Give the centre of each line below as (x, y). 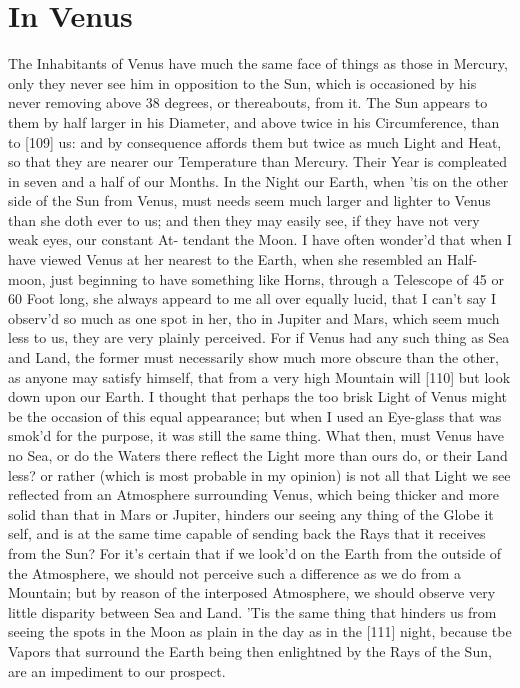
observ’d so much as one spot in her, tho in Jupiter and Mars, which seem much (254, 317)
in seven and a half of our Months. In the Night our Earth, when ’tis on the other (258, 180)
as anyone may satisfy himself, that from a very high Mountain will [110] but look (259, 376)
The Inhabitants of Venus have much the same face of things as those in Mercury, (258, 63)
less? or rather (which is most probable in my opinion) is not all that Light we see (259, 474)
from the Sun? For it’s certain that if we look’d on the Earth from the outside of (255, 552)
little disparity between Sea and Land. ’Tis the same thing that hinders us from (252, 611)
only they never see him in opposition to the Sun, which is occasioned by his (242, 82)
